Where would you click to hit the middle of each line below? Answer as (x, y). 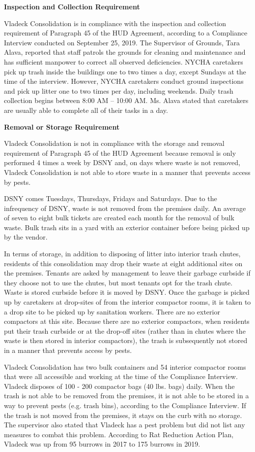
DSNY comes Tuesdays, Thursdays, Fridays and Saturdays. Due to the (111, 198)
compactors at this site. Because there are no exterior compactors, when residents (127, 321)
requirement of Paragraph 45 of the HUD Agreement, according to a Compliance (126, 33)
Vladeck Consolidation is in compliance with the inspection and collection (115, 23)
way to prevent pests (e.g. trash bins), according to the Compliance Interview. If (125, 405)
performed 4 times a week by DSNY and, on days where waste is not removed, (122, 162)
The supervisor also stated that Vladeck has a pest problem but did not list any (125, 425)
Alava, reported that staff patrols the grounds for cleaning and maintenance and (125, 52)
